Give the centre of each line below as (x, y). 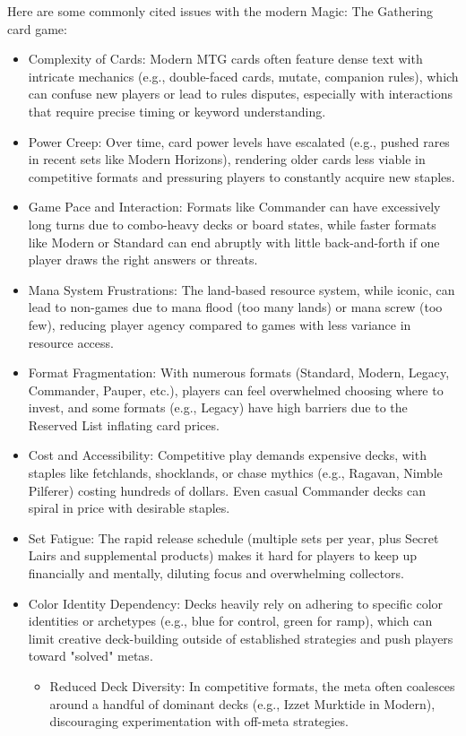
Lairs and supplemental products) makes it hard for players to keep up (223, 555)
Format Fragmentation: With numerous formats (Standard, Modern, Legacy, (239, 372)
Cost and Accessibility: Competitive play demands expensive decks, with (227, 455)
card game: (37, 28)
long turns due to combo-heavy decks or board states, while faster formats (232, 224)
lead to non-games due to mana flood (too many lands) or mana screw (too (235, 307)
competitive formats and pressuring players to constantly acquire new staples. (242, 176)
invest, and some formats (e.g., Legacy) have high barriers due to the (218, 407)
